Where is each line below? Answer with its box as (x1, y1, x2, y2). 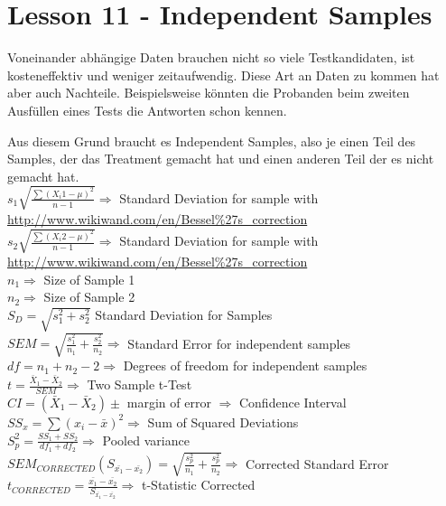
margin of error (126, 392, 211, 411)
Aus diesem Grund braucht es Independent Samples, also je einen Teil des (7, 131, 416, 150)
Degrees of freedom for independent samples (123, 356, 367, 375)
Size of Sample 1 (43, 269, 135, 288)
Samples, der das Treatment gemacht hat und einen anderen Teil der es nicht (7, 149, 434, 168)
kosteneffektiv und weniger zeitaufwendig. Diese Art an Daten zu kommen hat (7, 65, 440, 84)
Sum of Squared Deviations (147, 412, 299, 431)
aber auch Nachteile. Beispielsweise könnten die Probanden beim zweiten (7, 83, 410, 102)
